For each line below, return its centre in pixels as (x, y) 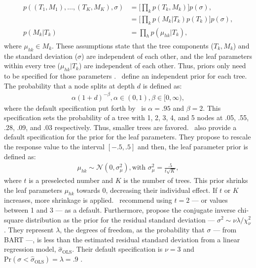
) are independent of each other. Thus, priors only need (163, 66)
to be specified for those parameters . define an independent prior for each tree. (126, 75)
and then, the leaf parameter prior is (193, 146)
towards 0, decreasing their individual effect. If (147, 190)
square (14, 219)
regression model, (30, 249)
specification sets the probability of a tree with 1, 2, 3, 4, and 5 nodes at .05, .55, (127, 117)
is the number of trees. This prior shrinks (186, 180)
